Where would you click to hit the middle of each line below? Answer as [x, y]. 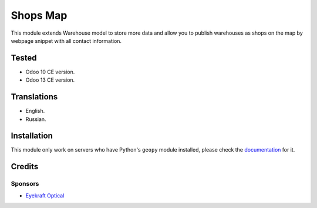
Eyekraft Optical [45, 195]
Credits [25, 167]
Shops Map [39, 15]
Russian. [36, 119]
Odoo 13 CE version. [50, 80]
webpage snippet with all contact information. [66, 41]
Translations [34, 97]
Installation [32, 136]
